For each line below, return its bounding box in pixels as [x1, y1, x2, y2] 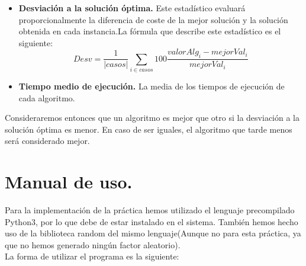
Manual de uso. [5, 169, 133, 194]
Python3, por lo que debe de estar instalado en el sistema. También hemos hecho [5, 215, 298, 227]
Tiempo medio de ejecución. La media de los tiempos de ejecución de [18, 79, 285, 92]
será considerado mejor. [5, 134, 90, 147]
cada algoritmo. [18, 91, 75, 104]
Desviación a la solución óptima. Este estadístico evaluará [18, 2, 246, 14]
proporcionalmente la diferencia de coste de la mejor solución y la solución [18, 13, 288, 25]
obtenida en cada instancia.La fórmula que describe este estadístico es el [18, 25, 281, 37]
